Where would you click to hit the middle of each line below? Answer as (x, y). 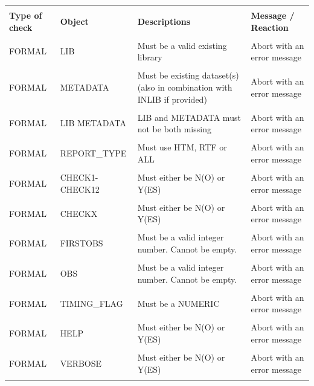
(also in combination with (185, 87)
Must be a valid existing (182, 45)
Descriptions (164, 21)
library (150, 57)
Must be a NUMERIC (178, 303)
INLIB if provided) (172, 99)
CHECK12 (80, 189)
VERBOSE (81, 363)
